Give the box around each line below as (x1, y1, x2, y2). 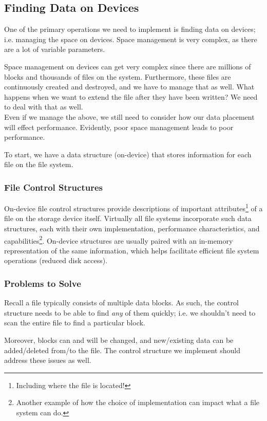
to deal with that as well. (4, 101, 83, 112)
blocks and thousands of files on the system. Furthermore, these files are (4, 71, 231, 82)
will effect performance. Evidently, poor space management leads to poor (4, 121, 234, 132)
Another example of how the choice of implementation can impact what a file (16, 397, 260, 408)
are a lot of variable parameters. (4, 44, 105, 54)
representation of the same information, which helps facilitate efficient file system (4, 245, 259, 255)
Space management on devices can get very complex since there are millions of (4, 61, 251, 71)
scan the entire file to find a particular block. (4, 317, 145, 328)
